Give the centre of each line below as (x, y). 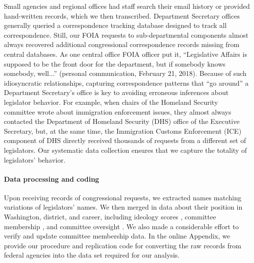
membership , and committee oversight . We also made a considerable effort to (121, 226)
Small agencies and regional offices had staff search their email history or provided (127, 6)
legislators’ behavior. (35, 159)
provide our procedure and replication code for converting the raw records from (123, 245)
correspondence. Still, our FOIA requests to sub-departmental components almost (126, 35)
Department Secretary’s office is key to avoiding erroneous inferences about (116, 92)
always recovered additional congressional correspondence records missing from (122, 44)
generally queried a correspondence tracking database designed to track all (115, 25)
